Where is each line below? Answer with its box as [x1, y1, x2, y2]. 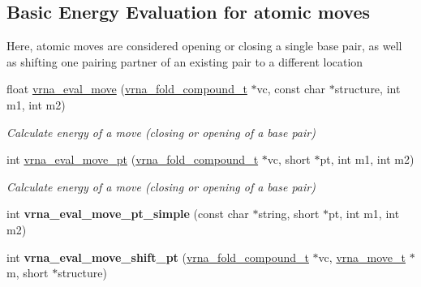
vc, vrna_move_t [318, 248, 406, 265]
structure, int [334, 80, 401, 97]
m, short [6, 264, 49, 281]
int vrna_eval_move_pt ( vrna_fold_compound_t [6, 151, 259, 168]
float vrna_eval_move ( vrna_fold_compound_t [6, 80, 247, 97]
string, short [258, 205, 320, 222]
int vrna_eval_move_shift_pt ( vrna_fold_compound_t [6, 248, 309, 265]
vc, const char [256, 80, 326, 97]
